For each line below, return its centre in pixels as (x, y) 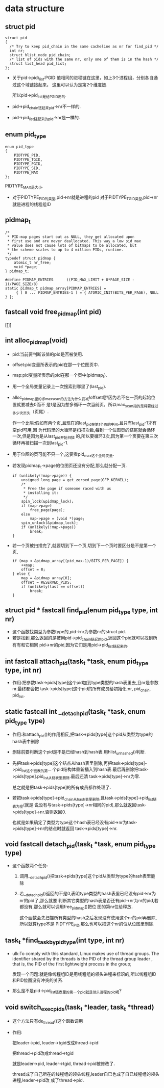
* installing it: (41, 493)
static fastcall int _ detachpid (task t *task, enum (75, 712)
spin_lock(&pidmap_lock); (48, 501)
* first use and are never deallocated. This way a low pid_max (74, 241)
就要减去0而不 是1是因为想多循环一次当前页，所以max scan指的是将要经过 (87, 405)
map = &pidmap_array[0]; (47, 578)
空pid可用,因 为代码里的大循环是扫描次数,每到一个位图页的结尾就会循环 (84, 430)
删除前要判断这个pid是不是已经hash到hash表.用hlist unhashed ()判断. (79, 752)
